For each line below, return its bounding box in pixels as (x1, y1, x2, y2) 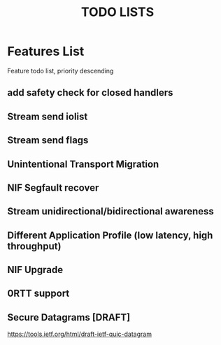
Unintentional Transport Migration (7, 158, 159, 170)
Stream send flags (7, 134, 89, 147)
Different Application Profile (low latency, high (7, 229, 213, 241)
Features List (7, 43, 85, 59)
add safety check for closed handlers (7, 87, 173, 98)
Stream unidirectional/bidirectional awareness (7, 205, 215, 217)
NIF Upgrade (7, 264, 64, 276)
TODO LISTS (80, 4, 155, 20)
